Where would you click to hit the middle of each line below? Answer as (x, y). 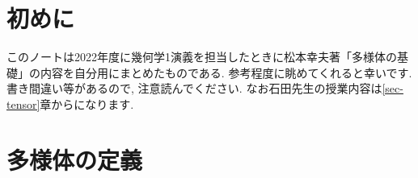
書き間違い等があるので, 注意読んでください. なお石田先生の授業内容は (194, 88)
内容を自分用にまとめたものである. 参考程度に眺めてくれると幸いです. (226, 72)
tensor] (23, 103)
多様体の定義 (75, 159)
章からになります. (87, 103)
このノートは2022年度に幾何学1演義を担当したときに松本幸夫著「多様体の (202, 57)
